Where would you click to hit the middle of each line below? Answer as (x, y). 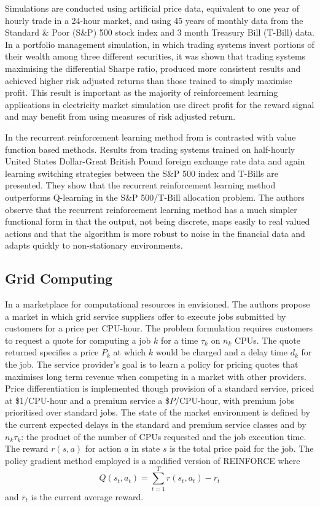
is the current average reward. (87, 496)
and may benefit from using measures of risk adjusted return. (120, 116)
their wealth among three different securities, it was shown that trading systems (155, 56)
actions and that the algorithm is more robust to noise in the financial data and (155, 233)
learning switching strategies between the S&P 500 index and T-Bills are (142, 173)
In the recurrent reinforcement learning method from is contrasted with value (150, 137)
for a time (180, 340)
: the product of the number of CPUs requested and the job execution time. (164, 436)
